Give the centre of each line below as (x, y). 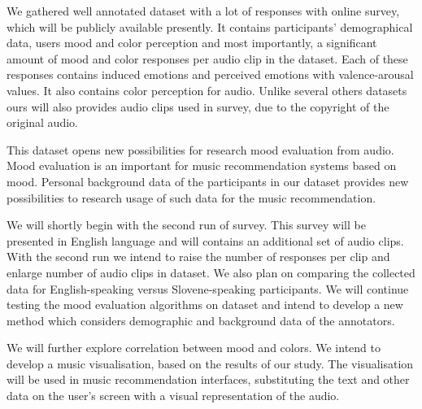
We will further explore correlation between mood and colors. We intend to (194, 348)
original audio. (42, 122)
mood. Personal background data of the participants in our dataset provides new (208, 181)
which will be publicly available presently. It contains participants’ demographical (210, 26)
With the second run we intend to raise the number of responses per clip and (198, 257)
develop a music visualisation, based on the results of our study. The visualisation (210, 363)
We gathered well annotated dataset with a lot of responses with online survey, (203, 11)
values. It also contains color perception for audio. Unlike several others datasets (207, 90)
